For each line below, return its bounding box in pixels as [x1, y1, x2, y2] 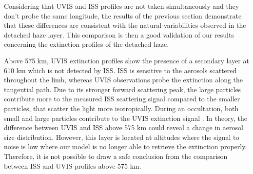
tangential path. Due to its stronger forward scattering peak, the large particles [4, 84, 241, 94]
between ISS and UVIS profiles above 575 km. [4, 160, 141, 171]
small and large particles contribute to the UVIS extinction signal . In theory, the [4, 113, 247, 123]
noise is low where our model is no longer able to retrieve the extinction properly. [4, 141, 247, 152]
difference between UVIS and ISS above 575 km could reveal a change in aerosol [4, 122, 243, 133]
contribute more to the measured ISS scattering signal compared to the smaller [4, 94, 240, 104]
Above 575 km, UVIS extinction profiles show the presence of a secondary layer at [4, 55, 249, 65]
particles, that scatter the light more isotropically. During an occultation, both [4, 103, 239, 113]
